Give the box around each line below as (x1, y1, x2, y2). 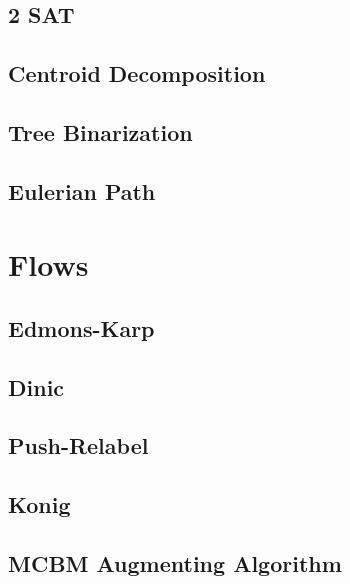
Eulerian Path (8, 175, 156, 206)
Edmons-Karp (8, 312, 155, 343)
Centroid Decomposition (8, 58, 266, 89)
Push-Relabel (8, 430, 149, 461)
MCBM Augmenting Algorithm (8, 548, 342, 579)
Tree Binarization (8, 116, 193, 147)
